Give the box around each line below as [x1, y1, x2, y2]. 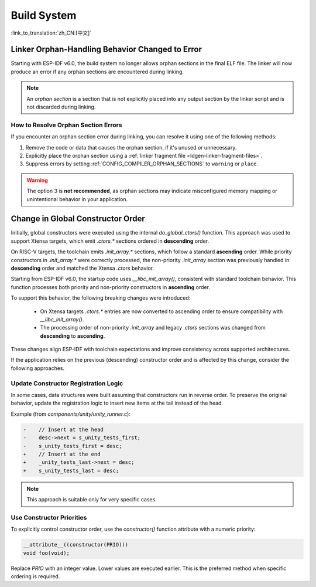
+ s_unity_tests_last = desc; [23, 467, 119, 474]
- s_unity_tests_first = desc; [23, 443, 122, 449]
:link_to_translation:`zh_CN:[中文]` [11, 29, 92, 36]
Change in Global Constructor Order [11, 214, 146, 224]
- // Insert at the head [23, 426, 104, 433]
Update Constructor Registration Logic [11, 379, 123, 387]
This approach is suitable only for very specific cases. [26, 496, 157, 503]
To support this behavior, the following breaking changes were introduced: [11, 294, 191, 301]
